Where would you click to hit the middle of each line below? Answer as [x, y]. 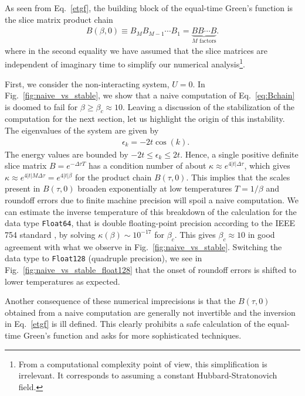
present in [23, 188]
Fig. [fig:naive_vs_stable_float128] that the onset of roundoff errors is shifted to [151, 269]
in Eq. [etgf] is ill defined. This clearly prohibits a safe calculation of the [135, 324]
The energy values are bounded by [67, 154]
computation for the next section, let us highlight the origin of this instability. [145, 119]
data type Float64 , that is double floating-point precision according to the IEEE [150, 223]
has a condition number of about [148, 165]
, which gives [267, 165]
